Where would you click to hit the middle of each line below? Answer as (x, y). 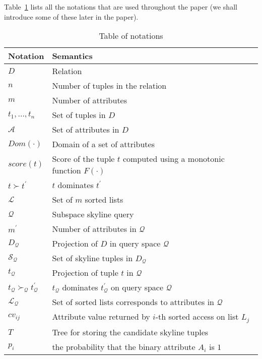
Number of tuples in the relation (109, 86)
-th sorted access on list (197, 317)
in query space (135, 244)
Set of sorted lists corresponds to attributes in (133, 302)
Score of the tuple (83, 159)
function (67, 170)
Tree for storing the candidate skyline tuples (130, 332)
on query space (137, 287)
